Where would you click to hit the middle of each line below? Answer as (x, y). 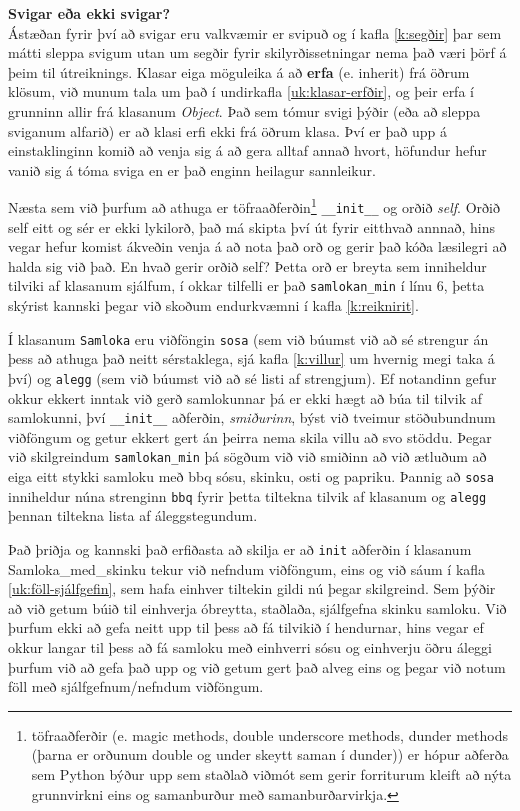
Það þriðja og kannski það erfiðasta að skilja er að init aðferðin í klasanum (240, 549)
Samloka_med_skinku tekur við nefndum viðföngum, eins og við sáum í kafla (247, 568)
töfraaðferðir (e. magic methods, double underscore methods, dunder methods (269, 734)
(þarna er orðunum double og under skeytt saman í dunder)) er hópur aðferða (270, 754)
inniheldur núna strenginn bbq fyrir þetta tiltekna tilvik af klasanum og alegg (247, 495)
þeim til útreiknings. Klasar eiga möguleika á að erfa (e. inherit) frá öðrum (239, 71)
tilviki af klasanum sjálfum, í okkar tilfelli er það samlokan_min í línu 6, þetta (246, 285)
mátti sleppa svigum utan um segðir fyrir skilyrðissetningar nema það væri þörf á (257, 52)
